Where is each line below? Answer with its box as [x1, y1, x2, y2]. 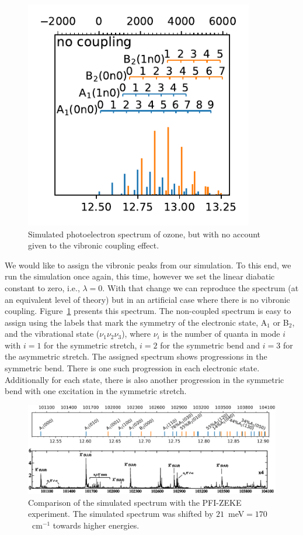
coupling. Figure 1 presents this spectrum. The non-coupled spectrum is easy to [5, 305, 291, 317]
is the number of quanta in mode [162, 327, 280, 340]
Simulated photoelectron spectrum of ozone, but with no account [28, 227, 261, 240]
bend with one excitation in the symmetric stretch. [5, 385, 187, 397]
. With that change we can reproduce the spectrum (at [102, 281, 299, 294]
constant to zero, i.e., [5, 281, 80, 294]
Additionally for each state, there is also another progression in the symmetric [5, 373, 284, 385]
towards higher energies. [53, 519, 140, 531]
